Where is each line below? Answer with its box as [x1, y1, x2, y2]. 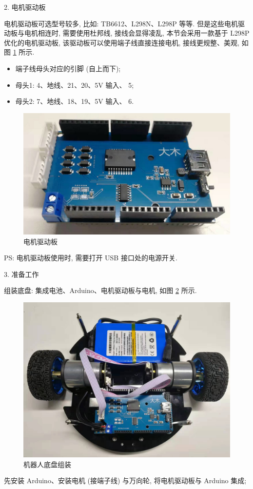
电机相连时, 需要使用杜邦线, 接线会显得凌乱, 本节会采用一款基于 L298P [24, 28, 250, 38]
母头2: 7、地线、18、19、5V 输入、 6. [15, 96, 134, 106]
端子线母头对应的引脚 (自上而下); [15, 63, 121, 73]
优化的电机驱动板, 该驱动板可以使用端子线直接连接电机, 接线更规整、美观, [4, 37, 239, 47]
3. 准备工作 [4, 269, 39, 279]
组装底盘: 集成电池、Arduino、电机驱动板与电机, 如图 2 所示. [4, 285, 197, 295]
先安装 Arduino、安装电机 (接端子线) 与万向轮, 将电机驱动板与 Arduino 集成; [4, 475, 247, 486]
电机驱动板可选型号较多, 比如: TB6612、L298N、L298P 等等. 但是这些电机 [4, 18, 238, 28]
